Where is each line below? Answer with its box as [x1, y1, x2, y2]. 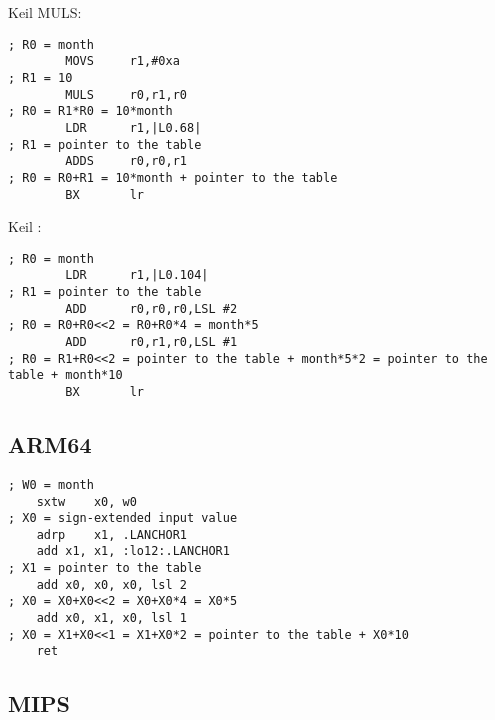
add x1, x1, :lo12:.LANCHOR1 [36, 544, 230, 559]
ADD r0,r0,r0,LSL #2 [65, 301, 238, 316]
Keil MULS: [8, 2, 82, 22]
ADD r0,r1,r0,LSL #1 [65, 335, 238, 350]
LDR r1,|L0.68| [65, 120, 202, 135]
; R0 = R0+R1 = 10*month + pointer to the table [8, 170, 338, 185]
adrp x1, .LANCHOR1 [36, 527, 187, 542]
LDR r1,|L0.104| [65, 268, 209, 283]
